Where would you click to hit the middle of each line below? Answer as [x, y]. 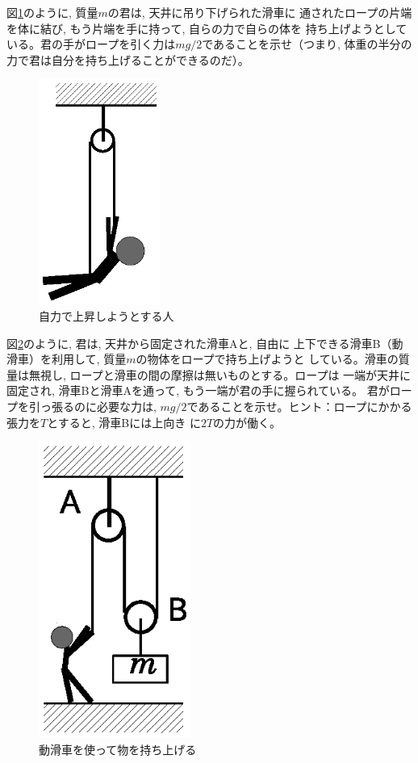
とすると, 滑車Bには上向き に [124, 422]
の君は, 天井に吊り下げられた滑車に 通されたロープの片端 [260, 12]
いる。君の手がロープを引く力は [91, 44]
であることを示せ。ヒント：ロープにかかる [299, 406]
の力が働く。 [247, 422]
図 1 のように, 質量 [52, 12]
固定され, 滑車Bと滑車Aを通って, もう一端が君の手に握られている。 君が [198, 390]
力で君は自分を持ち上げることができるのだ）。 [128, 59]
